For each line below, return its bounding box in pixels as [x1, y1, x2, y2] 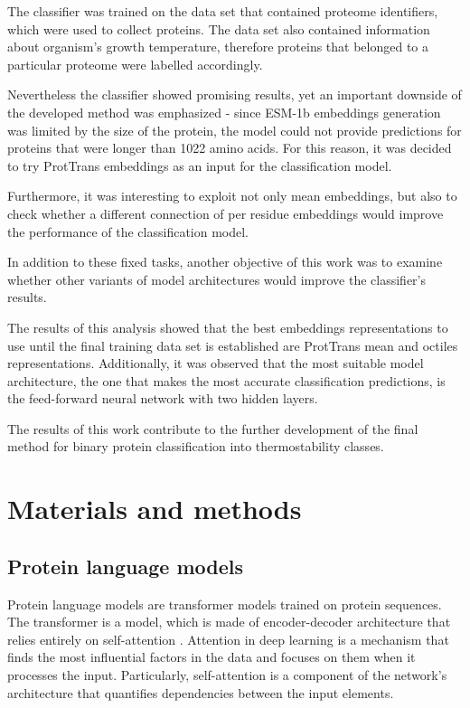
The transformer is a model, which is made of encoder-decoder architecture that [7, 612, 451, 631]
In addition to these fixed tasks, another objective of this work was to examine [7, 252, 443, 271]
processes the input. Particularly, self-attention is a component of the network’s [7, 666, 447, 684]
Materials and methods [7, 490, 302, 527]
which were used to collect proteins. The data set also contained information [7, 19, 430, 38]
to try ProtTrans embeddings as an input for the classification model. [7, 156, 392, 175]
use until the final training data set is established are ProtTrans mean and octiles [7, 335, 458, 354]
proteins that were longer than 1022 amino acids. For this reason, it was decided [7, 138, 452, 157]
